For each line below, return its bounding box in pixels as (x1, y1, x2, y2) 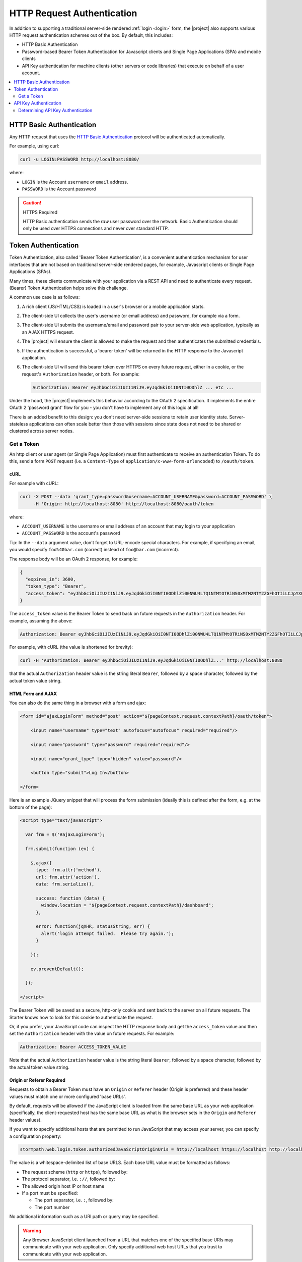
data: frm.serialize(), (36, 881, 95, 887)
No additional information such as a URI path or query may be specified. (9, 1214, 159, 1220)
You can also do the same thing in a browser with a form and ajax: (9, 700, 146, 706)
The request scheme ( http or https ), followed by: (22, 1169, 128, 1175)
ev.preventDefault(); (30, 966, 84, 972)
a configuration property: (9, 1133, 61, 1139)
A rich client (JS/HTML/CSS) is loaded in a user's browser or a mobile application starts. (22, 303, 205, 309)
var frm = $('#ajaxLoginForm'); (25, 832, 105, 837)
